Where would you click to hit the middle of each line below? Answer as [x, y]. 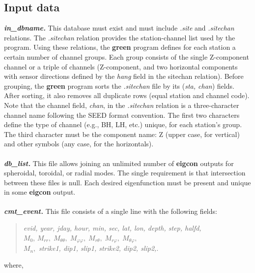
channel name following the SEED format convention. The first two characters [122, 115]
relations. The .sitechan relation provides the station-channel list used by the [120, 37]
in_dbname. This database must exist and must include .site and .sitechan [119, 28]
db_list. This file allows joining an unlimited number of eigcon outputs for [119, 163]
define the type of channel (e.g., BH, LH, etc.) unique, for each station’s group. [123, 124]
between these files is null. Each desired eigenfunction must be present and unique [127, 182]
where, [14, 264]
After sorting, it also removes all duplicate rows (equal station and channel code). [127, 95]
